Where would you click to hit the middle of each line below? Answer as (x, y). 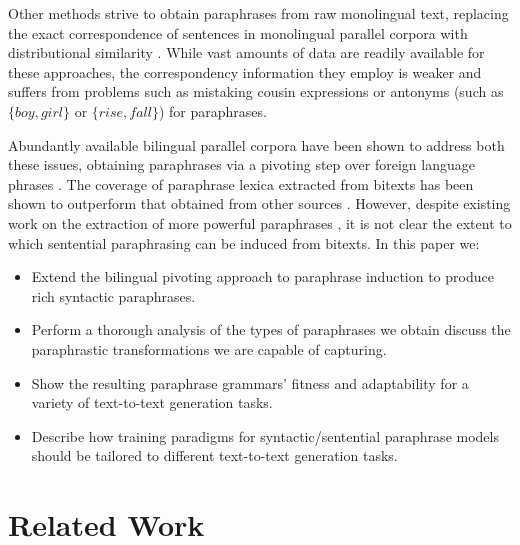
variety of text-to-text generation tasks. (152, 402)
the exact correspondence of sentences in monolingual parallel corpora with (238, 32)
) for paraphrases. (212, 110)
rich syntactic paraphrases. (113, 295)
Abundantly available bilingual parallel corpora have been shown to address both (256, 144)
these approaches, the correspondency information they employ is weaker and (245, 71)
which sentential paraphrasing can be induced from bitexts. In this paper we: (244, 242)
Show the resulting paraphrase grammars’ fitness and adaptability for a (250, 382)
